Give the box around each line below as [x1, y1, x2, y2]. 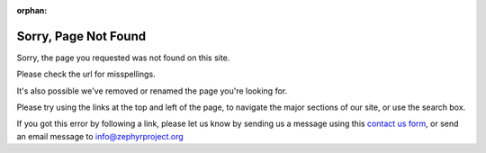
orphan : [16, 5, 48, 15]
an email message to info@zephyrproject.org [16, 130, 184, 141]
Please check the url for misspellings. [16, 68, 157, 80]
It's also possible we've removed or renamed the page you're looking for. [16, 85, 288, 96]
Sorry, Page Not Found [16, 28, 147, 44]
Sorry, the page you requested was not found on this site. [16, 52, 230, 63]
